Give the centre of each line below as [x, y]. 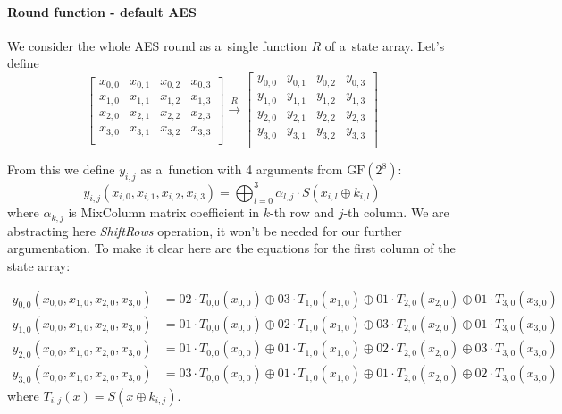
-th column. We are [396, 212]
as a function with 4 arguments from [242, 169]
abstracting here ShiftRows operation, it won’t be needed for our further [205, 230]
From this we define [61, 169]
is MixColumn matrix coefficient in [164, 212]
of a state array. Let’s [385, 45]
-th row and [302, 212]
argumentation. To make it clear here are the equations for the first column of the [231, 248]
